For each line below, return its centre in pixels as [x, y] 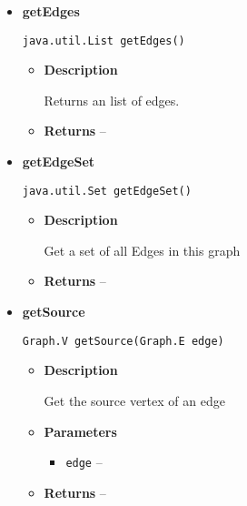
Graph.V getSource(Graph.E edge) [123, 341]
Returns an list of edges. [112, 100]
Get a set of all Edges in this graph [142, 250]
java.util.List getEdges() [104, 40]
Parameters [80, 431]
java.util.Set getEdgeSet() [107, 191]
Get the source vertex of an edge [134, 400]
